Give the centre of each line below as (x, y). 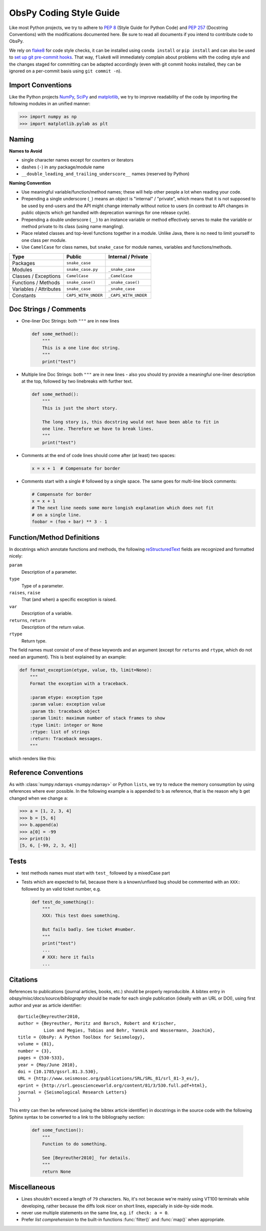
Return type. (34, 641)
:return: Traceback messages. (66, 739)
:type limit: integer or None (66, 725)
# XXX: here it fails (68, 957)
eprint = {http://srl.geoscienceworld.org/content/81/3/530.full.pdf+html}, (113, 1085)
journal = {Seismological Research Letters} (73, 1092)
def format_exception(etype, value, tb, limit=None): (86, 670)
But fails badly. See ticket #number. (89, 930)
